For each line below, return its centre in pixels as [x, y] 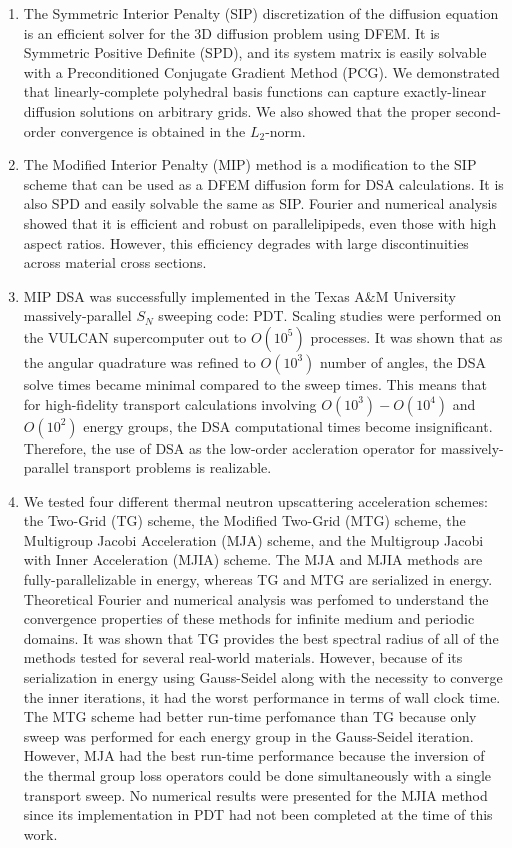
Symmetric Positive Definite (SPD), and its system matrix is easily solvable [255, 52]
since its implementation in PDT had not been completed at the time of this [258, 814]
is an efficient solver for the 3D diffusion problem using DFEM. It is [231, 32]
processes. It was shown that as [406, 336]
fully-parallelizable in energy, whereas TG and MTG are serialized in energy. [258, 579]
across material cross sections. [115, 262]
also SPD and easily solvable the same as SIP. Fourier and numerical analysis [260, 203]
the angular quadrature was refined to [139, 361]
